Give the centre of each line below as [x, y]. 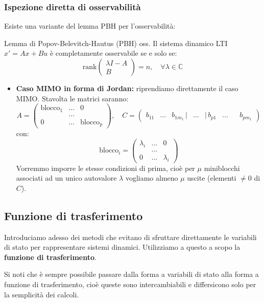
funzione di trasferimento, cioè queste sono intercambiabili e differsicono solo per [130, 284]
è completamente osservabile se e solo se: [113, 53]
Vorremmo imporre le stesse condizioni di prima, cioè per [105, 168]
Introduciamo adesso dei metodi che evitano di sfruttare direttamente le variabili [130, 237]
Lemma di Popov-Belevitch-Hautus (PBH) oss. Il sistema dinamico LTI [116, 43]
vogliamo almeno [152, 178]
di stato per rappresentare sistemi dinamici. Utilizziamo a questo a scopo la [122, 247]
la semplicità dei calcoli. [42, 294]
